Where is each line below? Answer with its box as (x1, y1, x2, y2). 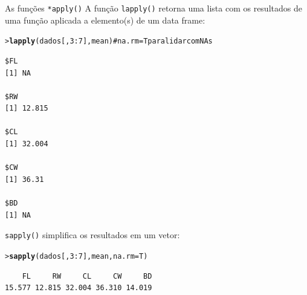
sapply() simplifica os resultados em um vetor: (5, 229, 180, 241)
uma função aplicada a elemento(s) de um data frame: (5, 13, 205, 26)
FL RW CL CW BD (22, 271, 152, 280)
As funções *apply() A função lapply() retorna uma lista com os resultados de (5, 2, 302, 14)
